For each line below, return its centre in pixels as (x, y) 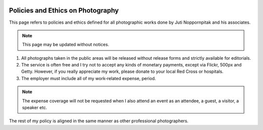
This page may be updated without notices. (66, 45)
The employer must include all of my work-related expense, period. (88, 78)
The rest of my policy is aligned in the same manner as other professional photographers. (99, 121)
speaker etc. (35, 108)
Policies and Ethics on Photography (64, 10)
